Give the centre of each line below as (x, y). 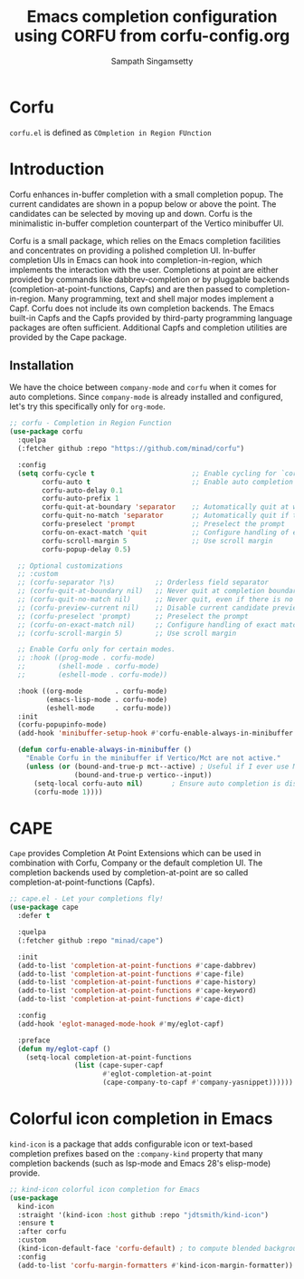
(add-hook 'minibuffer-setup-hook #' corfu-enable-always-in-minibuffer (156, 733)
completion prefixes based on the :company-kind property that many (136, 1153)
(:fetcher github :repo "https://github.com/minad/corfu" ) (131, 449)
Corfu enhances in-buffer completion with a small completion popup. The (146, 194)
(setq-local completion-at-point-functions (109, 1057)
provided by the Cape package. (68, 337)
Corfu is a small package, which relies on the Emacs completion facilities (145, 240)
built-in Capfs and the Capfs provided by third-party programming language (151, 317)
